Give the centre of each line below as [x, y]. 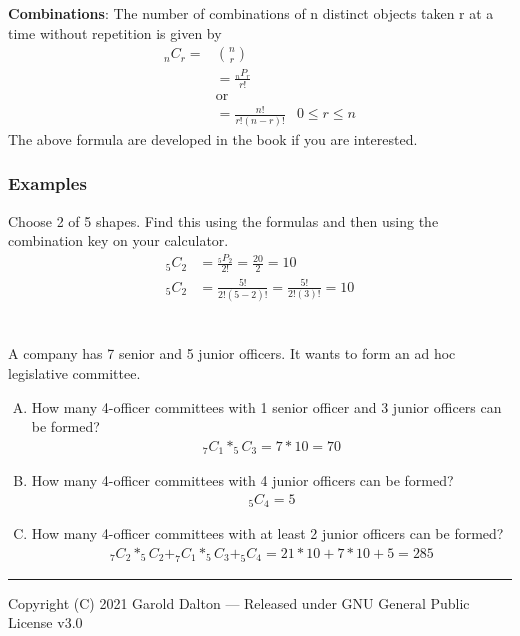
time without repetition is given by [115, 32]
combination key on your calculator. [118, 240]
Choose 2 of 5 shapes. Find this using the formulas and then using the [223, 220]
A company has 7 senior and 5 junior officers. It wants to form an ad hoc [232, 353]
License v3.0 [45, 622]
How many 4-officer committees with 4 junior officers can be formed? [242, 480]
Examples [47, 183]
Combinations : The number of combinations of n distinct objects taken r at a [251, 13]
